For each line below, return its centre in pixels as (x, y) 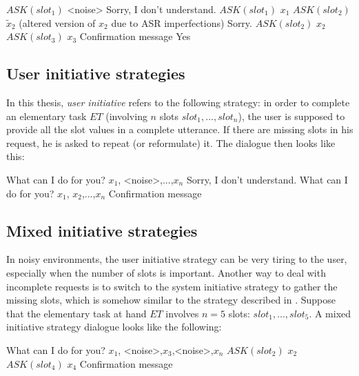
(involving (126, 116)
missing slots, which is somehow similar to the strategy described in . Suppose (171, 300)
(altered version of (57, 22)
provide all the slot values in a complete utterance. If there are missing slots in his (180, 129)
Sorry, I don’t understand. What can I (267, 179)
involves (182, 313)
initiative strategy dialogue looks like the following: (114, 327)
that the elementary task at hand (76, 313)
